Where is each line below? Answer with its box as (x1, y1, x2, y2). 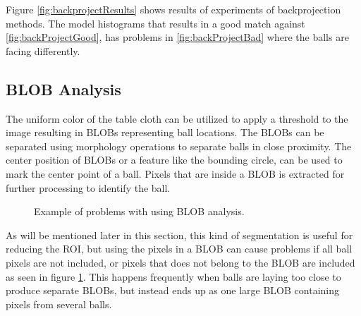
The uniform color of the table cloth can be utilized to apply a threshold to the (6, 111, 348, 126)
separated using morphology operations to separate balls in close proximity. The (6, 138, 352, 153)
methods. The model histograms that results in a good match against (6, 16, 305, 30)
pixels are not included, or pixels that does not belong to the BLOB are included (6, 255, 355, 269)
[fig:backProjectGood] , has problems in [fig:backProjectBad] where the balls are (6, 30, 349, 44)
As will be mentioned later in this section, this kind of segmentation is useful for (6, 227, 353, 242)
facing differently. (6, 43, 80, 58)
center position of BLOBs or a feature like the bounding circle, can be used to (6, 152, 343, 167)
